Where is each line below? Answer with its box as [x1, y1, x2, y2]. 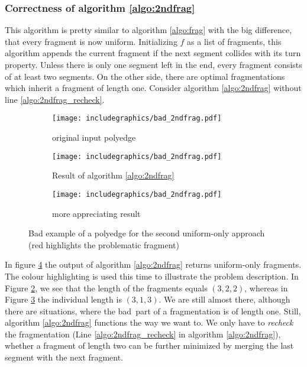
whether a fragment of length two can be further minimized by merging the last [5, 339, 294, 352]
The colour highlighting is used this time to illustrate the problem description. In [5, 269, 299, 282]
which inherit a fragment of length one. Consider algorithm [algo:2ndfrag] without [5, 82, 302, 94]
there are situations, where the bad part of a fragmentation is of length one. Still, [5, 304, 301, 317]
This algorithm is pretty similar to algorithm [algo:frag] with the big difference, [5, 24, 292, 36]
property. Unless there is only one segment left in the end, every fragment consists [5, 59, 302, 70]
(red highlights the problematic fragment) [28, 238, 179, 251]
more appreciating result [52, 207, 141, 219]
